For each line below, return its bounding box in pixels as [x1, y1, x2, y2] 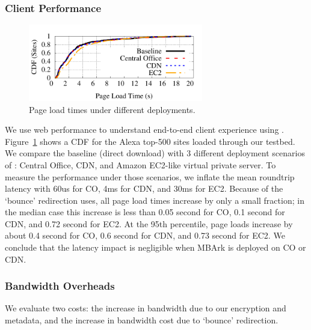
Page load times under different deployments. [29, 103, 196, 115]
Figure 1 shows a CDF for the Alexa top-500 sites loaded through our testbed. [5, 135, 295, 147]
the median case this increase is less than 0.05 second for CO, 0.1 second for [5, 206, 285, 218]
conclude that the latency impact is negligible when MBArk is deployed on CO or [5, 241, 306, 254]
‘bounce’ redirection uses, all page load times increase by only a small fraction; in [5, 194, 304, 206]
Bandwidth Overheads [5, 278, 115, 293]
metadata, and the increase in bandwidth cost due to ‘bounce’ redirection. [5, 314, 279, 326]
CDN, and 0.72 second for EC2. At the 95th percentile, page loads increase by [5, 217, 293, 230]
